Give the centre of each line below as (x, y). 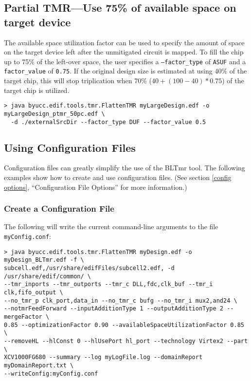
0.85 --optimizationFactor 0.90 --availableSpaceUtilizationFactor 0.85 (124, 325)
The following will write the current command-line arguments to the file (111, 227)
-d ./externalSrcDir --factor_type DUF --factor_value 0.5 (108, 122)
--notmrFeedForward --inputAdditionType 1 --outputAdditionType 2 (114, 309)
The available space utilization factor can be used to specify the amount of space (124, 42)
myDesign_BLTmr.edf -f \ (44, 260)
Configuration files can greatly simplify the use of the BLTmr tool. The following (125, 168)
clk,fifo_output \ (34, 292)
